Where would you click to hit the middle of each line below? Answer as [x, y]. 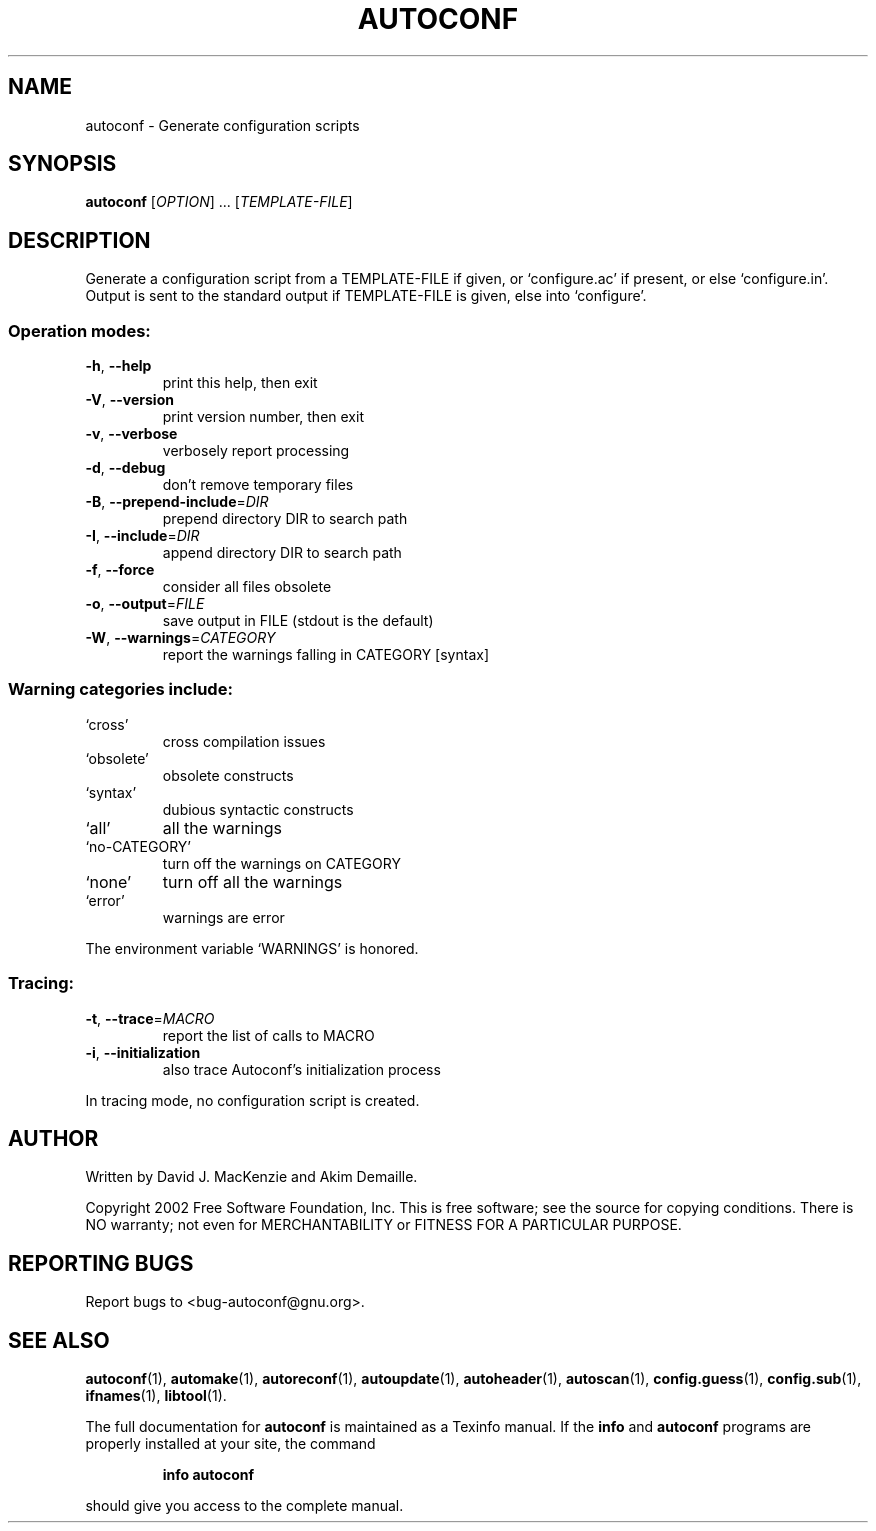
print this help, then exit [240, 383]
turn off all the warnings [252, 881]
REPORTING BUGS [101, 1263]
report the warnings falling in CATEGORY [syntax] [326, 655]
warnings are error [223, 917]
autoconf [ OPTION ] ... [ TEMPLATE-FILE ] [219, 202]
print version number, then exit [263, 417]
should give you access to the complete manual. [244, 1506]
